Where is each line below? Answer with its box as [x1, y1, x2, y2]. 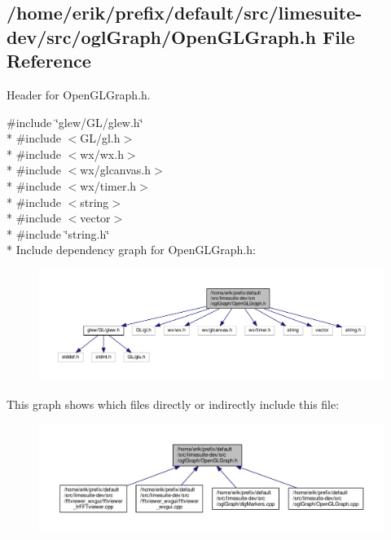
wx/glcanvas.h [80, 161, 152, 178]
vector [80, 209, 111, 226]
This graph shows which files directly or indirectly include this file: [7, 395, 340, 412]
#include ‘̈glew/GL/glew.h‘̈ [7, 113, 143, 130]
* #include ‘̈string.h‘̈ [7, 225, 110, 242]
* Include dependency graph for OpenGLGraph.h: [7, 241, 256, 258]
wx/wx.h [80, 145, 124, 162]
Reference [7, 48, 91, 73]
